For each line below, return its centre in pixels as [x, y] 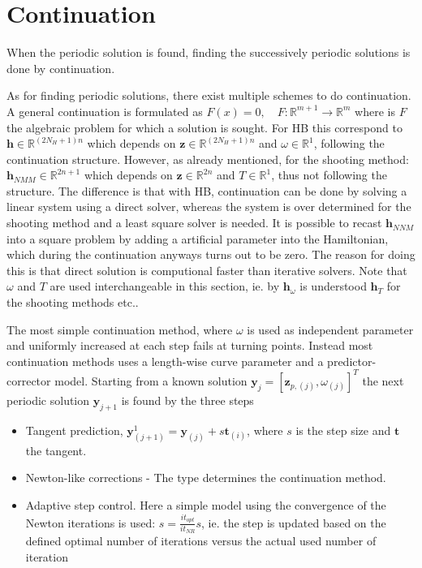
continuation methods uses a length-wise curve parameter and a [165, 361]
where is [375, 111]
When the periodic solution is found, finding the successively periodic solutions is [209, 52]
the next [383, 380]
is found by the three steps [187, 400]
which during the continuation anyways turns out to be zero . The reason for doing [211, 254]
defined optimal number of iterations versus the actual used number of [201, 541]
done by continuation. [61, 68]
